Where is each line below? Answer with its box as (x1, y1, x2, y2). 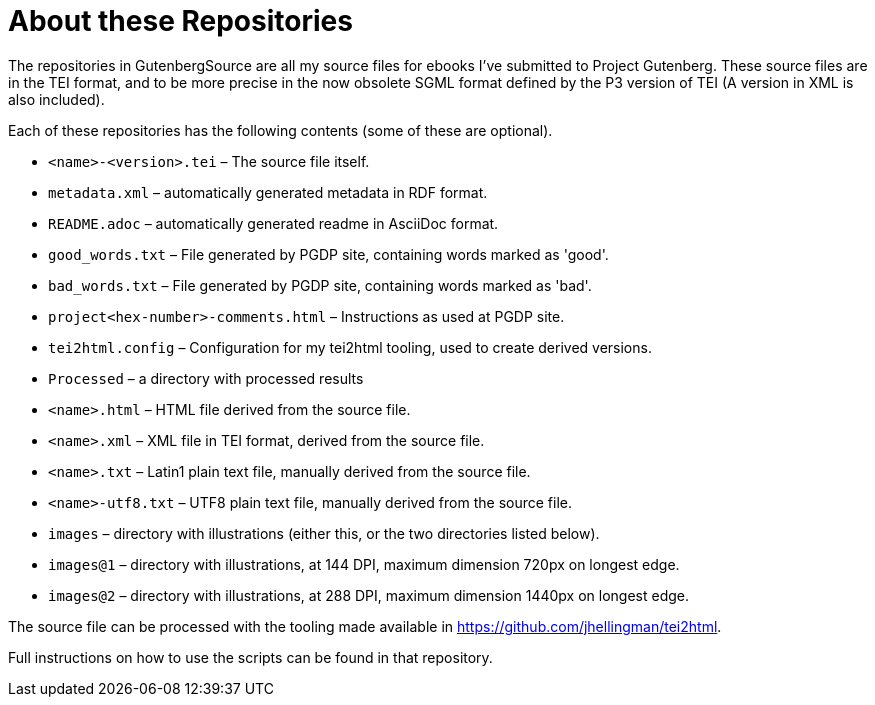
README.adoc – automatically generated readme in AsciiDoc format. (48, 214, 499, 232)
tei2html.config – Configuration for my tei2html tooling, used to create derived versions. (48, 338, 652, 356)
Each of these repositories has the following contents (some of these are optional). (8, 121, 553, 139)
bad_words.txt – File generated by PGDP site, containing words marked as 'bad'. (48, 276, 592, 294)
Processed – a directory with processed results (48, 369, 364, 387)
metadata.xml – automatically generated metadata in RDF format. (48, 183, 488, 201)
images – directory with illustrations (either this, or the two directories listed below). (48, 524, 600, 542)
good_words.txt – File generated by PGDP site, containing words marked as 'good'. (48, 245, 609, 263)
